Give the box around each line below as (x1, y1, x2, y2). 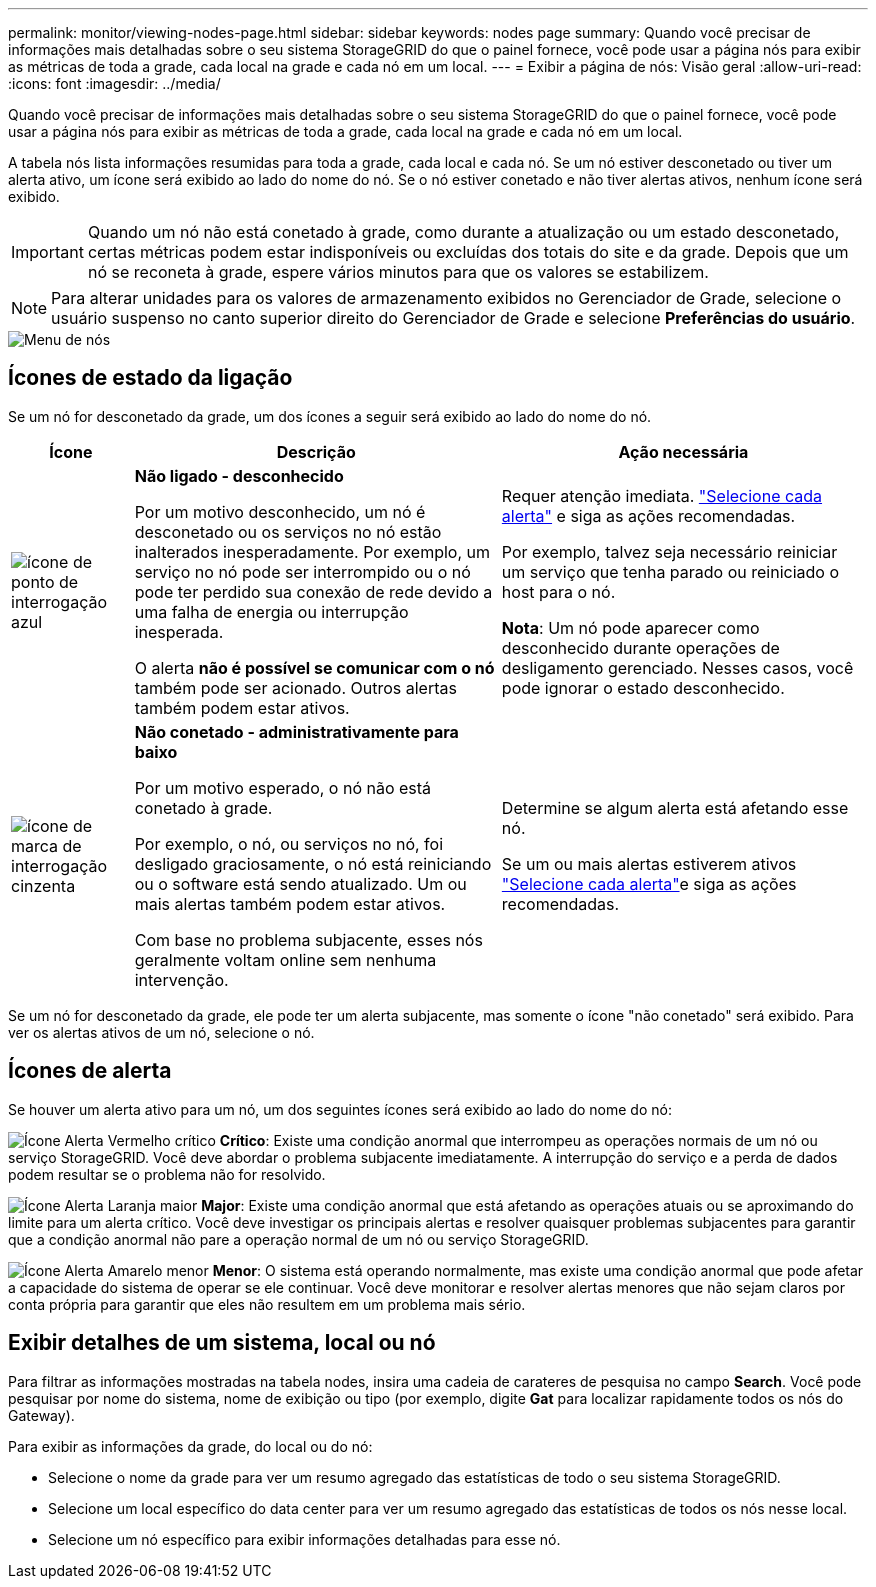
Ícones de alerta (8, 1058, 172, 1084)
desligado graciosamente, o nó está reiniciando (134, 853, 492, 874)
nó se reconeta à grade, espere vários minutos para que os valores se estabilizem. (87, 262, 709, 282)
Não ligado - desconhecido (134, 465, 344, 486)
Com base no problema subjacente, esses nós (134, 929, 483, 950)
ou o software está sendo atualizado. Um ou (134, 873, 467, 894)
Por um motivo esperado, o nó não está (134, 777, 432, 798)
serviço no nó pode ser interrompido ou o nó (134, 561, 471, 582)
